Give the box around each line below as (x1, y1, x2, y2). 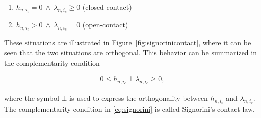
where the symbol (4, 93, 59, 103)
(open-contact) (82, 19, 128, 30)
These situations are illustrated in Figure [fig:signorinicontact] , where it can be (4, 37, 251, 48)
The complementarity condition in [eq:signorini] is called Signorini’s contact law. (4, 103, 255, 114)
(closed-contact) (82, 2, 132, 12)
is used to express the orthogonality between (69, 93, 208, 103)
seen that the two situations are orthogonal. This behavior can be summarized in (4, 47, 257, 57)
